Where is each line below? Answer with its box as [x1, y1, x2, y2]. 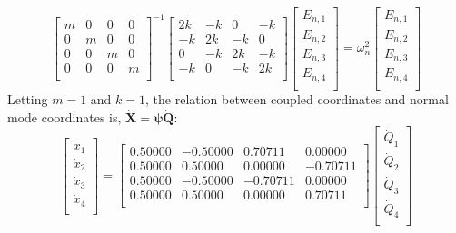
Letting [7, 89, 48, 108]
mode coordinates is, [7, 107, 122, 126]
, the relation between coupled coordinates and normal [145, 89, 449, 108]
